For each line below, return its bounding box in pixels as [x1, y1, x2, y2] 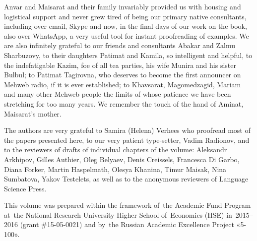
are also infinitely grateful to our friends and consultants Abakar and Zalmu [4, 40, 236, 51]
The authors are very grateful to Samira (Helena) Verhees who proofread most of [4, 125, 251, 135]
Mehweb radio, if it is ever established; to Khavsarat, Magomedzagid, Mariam [4, 79, 241, 89]
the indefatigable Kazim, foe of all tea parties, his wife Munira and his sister [4, 60, 236, 70]
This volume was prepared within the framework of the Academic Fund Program [4, 200, 251, 210]
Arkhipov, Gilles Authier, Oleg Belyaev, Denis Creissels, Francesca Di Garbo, [4, 154, 240, 164]
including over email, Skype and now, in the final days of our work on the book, [4, 21, 247, 31]
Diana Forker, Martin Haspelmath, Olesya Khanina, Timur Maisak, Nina [4, 164, 227, 174]
